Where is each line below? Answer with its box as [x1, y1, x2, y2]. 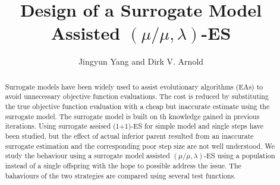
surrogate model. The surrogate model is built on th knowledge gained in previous [5, 111, 260, 121]
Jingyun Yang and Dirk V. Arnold [78, 55, 204, 68]
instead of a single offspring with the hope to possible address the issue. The [5, 161, 241, 171]
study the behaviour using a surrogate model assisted [5, 151, 170, 161]
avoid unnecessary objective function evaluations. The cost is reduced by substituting [5, 91, 269, 101]
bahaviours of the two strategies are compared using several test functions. [5, 170, 236, 180]
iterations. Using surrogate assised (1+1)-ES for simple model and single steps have [5, 121, 264, 131]
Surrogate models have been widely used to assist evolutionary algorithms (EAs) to [5, 81, 263, 91]
